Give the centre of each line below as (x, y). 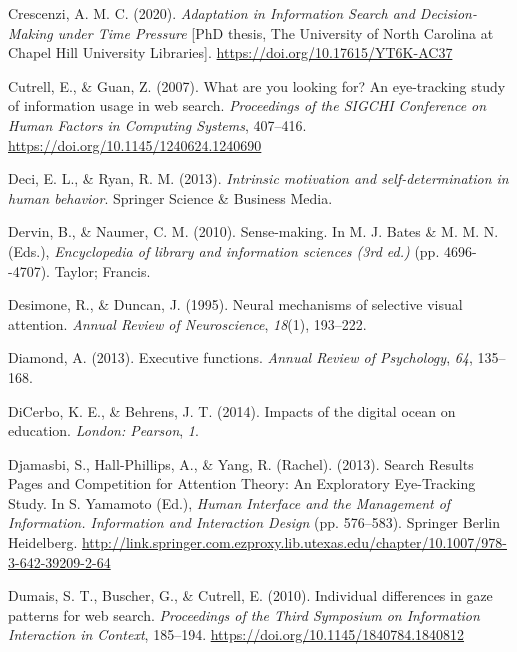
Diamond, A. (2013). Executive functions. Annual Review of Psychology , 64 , (240, 357)
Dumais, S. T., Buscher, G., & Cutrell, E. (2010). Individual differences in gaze (250, 595)
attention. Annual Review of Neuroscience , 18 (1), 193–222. (187, 323)
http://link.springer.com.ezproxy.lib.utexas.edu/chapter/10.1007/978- (294, 542)
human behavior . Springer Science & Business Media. (170, 197)
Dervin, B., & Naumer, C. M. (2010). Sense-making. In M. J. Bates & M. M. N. (253, 231)
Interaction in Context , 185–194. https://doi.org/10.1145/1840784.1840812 (236, 634)
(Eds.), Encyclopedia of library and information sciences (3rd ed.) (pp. (224, 250)
